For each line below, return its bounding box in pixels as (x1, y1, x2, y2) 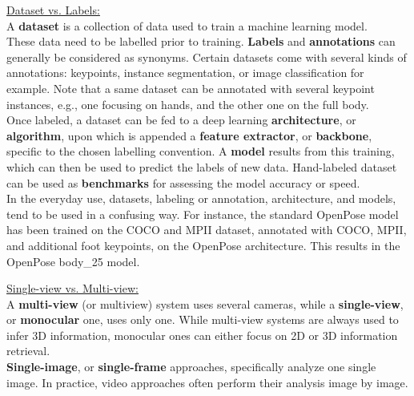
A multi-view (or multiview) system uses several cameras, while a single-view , (6, 295, 404, 312)
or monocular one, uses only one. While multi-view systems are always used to (6, 311, 399, 328)
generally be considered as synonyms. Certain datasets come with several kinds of (6, 48, 407, 65)
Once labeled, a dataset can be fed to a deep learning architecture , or (6, 111, 356, 128)
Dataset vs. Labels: (6, 2, 100, 18)
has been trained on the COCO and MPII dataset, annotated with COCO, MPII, (6, 221, 407, 238)
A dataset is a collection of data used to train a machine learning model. (6, 17, 368, 34)
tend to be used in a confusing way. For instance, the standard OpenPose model (6, 205, 399, 222)
